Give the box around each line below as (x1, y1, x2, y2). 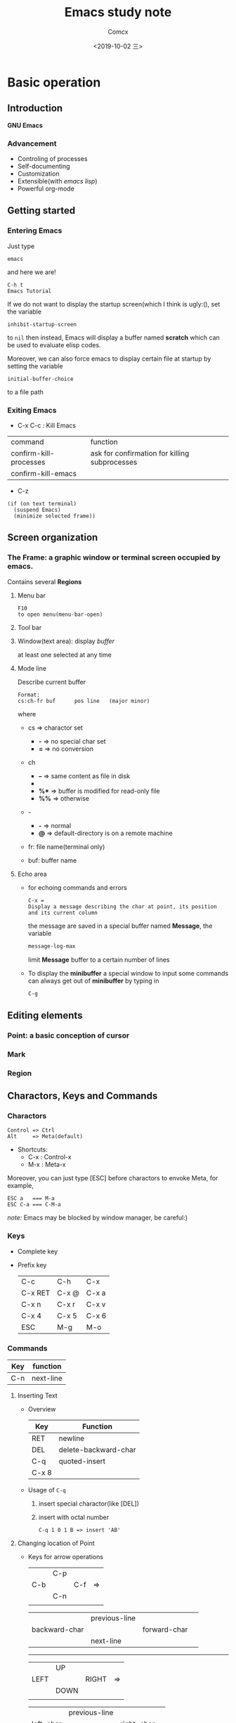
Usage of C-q (27, 1485, 66, 1494)
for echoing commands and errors (27, 883, 128, 891)
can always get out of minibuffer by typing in (27, 976, 159, 985)
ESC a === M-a (7, 1195, 55, 1202)
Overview (27, 1405, 56, 1413)
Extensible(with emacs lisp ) (17, 177, 98, 186)
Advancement (7, 138, 57, 148)
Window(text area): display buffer (17, 637, 114, 645)
